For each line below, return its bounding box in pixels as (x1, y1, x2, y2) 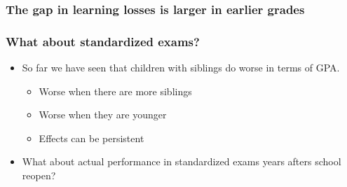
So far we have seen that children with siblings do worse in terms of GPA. (22, 60, 340, 75)
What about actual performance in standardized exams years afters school (22, 154, 341, 169)
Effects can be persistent (39, 130, 144, 145)
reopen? (22, 168, 56, 183)
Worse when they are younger (39, 107, 167, 122)
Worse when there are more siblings (39, 83, 192, 98)
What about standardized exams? (6, 32, 200, 50)
